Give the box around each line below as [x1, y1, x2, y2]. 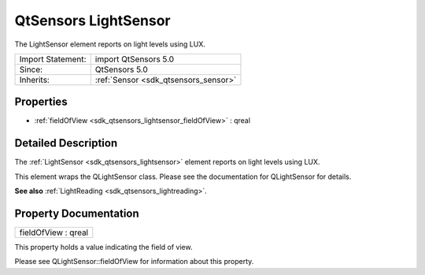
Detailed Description [14, 136, 118, 150]
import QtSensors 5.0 [94, 54, 175, 65]
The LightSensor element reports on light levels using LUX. [14, 39, 206, 49]
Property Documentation [14, 206, 139, 220]
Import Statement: [19, 54, 87, 65]
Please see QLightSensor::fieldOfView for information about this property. [14, 257, 254, 266]
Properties [14, 95, 68, 109]
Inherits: [19, 74, 50, 85]
